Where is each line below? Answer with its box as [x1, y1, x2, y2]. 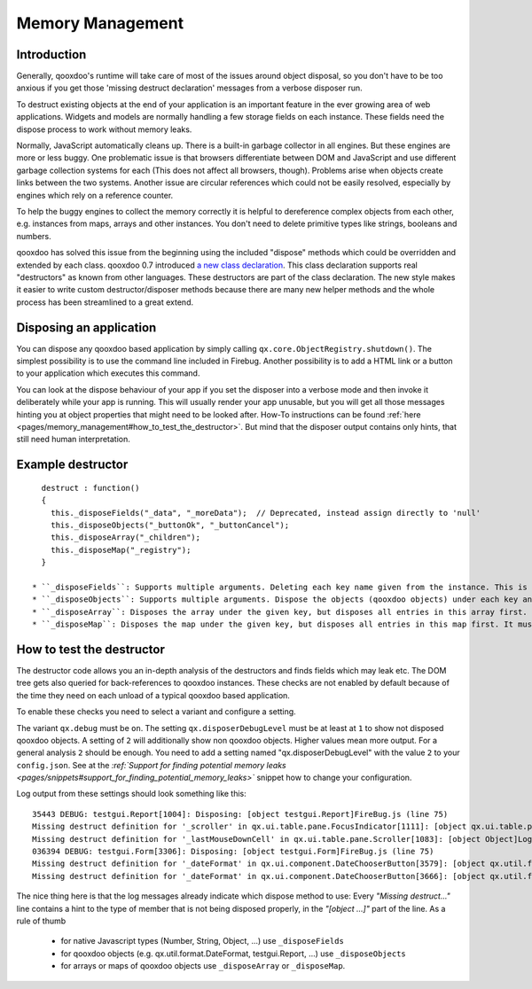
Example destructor [16, 457, 129, 472]
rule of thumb [16, 915, 66, 926]
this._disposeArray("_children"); [50, 533, 201, 542]
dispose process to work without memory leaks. [16, 124, 192, 135]
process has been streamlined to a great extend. [16, 297, 194, 308]
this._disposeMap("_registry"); [50, 545, 192, 555]
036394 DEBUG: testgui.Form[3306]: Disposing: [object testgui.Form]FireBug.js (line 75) [32, 846, 434, 857]
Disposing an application [16, 320, 157, 335]
